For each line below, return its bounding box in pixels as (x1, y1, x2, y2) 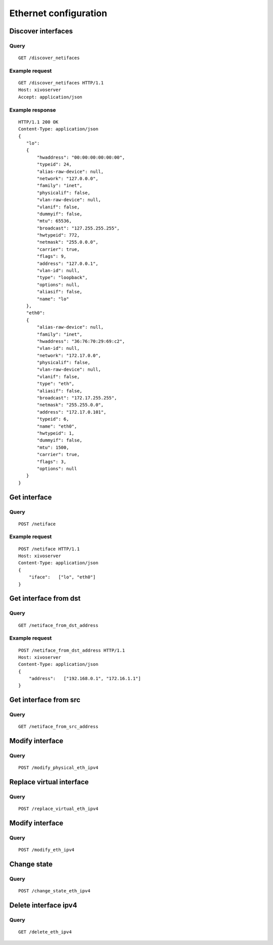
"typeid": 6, (37, 416, 69, 422)
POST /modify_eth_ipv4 (18, 847, 75, 853)
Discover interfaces (9, 27, 73, 35)
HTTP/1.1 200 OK (18, 119, 59, 125)
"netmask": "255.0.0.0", (37, 239, 99, 245)
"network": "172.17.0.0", (37, 352, 101, 358)
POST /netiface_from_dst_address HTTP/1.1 (18, 647, 125, 653)
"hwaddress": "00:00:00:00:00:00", (37, 154, 125, 160)
